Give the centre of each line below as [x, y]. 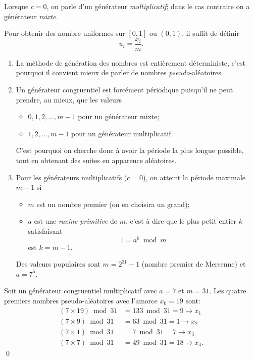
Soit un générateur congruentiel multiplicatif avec [81, 291]
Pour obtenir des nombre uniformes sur [65, 33]
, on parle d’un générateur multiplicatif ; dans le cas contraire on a [148, 6]
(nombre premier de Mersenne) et [194, 264]
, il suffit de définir [211, 33]
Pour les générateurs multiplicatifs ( [71, 177]
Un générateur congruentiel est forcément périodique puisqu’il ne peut [124, 90]
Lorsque [16, 6]
